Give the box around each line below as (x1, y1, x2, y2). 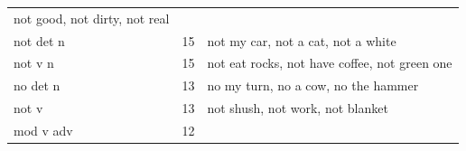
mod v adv (14, 120, 73, 139)
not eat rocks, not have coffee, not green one (207, 53, 452, 72)
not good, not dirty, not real (14, 8, 170, 27)
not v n (14, 53, 54, 72)
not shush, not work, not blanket (207, 99, 388, 118)
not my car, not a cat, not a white (207, 31, 396, 50)
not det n (14, 31, 65, 50)
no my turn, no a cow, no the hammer (207, 76, 419, 95)
